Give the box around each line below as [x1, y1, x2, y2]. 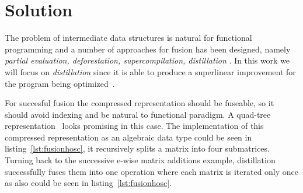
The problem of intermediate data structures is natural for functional [5, 31, 252, 44]
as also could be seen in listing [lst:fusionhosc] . [5, 177, 172, 189]
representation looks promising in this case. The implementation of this [5, 120, 264, 132]
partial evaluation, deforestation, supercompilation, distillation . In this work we [5, 54, 290, 66]
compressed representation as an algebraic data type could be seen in [5, 131, 252, 143]
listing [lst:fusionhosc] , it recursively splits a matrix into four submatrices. [5, 142, 270, 155]
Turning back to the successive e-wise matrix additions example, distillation [5, 154, 276, 166]
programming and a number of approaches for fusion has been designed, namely [5, 43, 291, 55]
